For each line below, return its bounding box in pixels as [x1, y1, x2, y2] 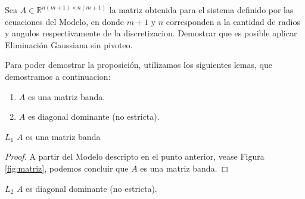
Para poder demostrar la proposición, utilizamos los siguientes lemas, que [5, 58, 272, 71]
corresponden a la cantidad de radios [166, 15, 300, 27]
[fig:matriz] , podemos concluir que [5, 161, 129, 174]
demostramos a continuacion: [5, 70, 111, 82]
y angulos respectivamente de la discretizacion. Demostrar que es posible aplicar [5, 27, 297, 39]
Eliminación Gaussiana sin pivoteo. [5, 38, 133, 51]
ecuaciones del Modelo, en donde [5, 15, 124, 27]
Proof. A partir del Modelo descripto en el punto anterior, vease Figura [5, 150, 264, 163]
